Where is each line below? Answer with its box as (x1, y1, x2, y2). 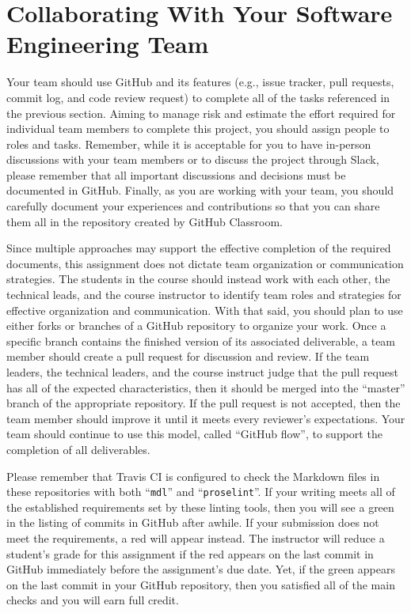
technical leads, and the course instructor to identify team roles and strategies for (6, 286, 401, 303)
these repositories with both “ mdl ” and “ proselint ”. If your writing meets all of (6, 483, 395, 500)
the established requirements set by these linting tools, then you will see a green (6, 498, 394, 515)
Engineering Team (6, 28, 209, 60)
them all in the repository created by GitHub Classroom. (6, 213, 283, 229)
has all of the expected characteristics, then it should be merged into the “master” (6, 379, 405, 395)
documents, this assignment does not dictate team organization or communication (6, 255, 404, 271)
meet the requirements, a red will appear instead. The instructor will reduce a (6, 530, 385, 546)
